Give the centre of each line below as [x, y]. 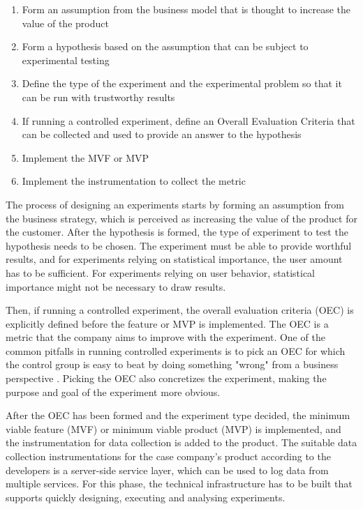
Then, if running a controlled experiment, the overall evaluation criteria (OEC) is [180, 310]
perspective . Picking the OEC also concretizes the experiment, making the [166, 378]
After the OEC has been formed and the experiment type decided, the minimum [178, 415]
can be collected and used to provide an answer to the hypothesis [162, 134]
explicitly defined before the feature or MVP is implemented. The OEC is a [167, 323]
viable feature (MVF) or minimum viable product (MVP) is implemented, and [173, 428]
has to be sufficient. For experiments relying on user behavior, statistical [161, 272]
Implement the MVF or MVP [86, 157]
